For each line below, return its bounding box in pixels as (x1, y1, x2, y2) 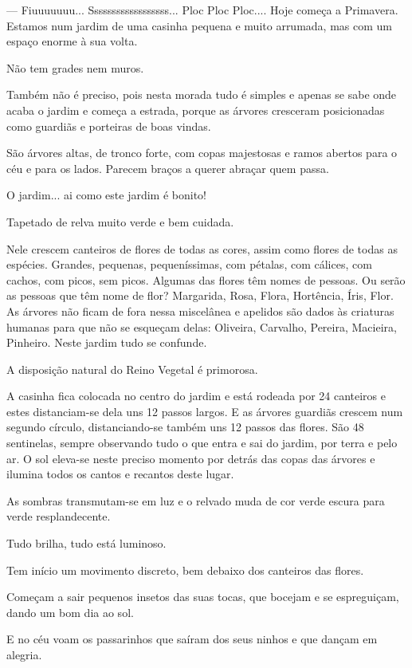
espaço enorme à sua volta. (6, 33, 138, 49)
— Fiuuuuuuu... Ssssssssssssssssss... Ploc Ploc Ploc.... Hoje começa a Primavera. (6, 2, 398, 18)
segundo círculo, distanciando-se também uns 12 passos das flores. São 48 (6, 418, 364, 435)
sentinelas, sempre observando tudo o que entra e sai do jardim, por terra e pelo (6, 434, 398, 451)
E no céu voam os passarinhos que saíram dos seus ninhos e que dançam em (6, 631, 378, 647)
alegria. (6, 646, 42, 662)
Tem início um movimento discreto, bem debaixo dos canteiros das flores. (6, 561, 364, 578)
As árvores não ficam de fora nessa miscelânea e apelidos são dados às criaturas (6, 302, 394, 319)
